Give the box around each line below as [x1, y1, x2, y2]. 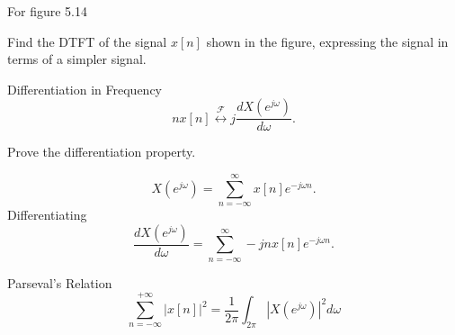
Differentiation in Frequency [7, 79, 162, 98]
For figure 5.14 [7, 2, 87, 20]
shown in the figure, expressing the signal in [206, 32, 449, 50]
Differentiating [7, 205, 87, 224]
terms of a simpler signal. [7, 50, 147, 68]
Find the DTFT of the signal [7, 32, 167, 50]
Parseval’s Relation [7, 273, 112, 292]
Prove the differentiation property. [7, 142, 196, 161]
